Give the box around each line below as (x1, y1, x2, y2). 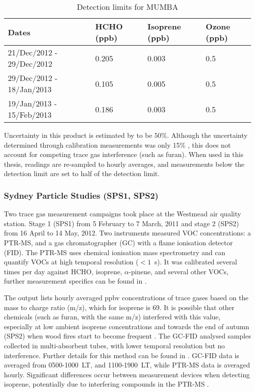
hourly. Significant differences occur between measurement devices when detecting (4, 369, 250, 379)
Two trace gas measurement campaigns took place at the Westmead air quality (4, 209, 241, 219)
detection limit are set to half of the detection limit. (4, 168, 160, 179)
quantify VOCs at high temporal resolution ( (4, 257, 139, 267)
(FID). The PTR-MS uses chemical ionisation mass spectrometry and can (4, 247, 226, 257)
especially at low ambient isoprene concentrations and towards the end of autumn (4, 321, 250, 331)
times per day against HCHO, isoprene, (4, 266, 123, 276)
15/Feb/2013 (8, 109, 52, 120)
